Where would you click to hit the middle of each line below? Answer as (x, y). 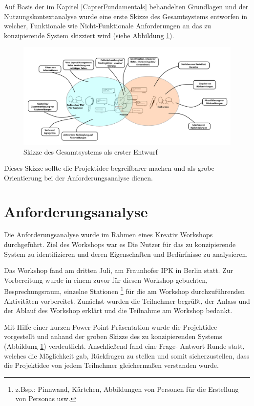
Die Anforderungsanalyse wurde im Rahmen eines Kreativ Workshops (108, 235)
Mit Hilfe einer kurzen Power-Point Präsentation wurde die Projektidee (111, 327)
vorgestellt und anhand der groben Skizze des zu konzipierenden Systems (113, 336)
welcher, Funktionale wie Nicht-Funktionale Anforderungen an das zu (108, 26)
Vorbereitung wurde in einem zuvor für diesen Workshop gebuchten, (106, 280)
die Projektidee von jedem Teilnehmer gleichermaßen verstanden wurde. (111, 365)
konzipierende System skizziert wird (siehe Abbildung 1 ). (89, 35)
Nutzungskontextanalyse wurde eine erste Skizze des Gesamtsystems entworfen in (126, 16)
